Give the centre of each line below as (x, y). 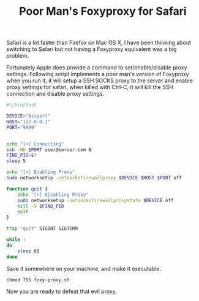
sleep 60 (28, 251)
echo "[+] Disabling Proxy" (53, 195)
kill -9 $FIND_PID (41, 206)
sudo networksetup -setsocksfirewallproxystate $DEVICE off (96, 200)
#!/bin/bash (21, 105)
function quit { (27, 189)
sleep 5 (16, 161)
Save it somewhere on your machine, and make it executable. (84, 268)
